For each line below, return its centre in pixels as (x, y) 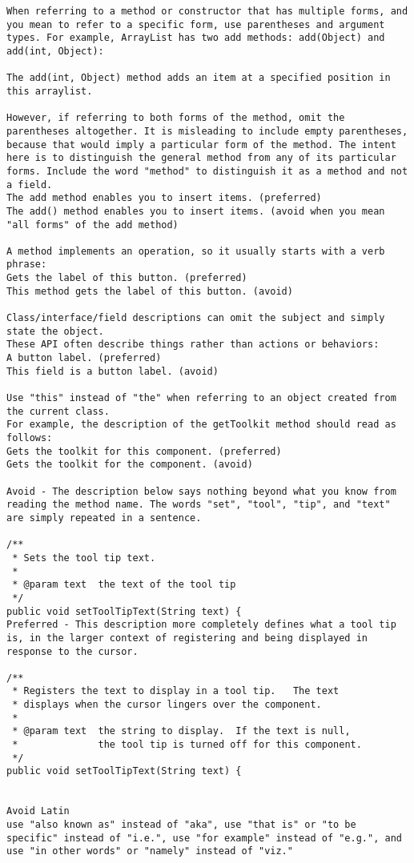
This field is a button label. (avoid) (113, 371)
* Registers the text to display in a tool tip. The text (176, 691)
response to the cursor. (72, 651)
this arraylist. (50, 91)
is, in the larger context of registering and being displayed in (187, 638)
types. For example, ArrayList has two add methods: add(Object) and (196, 38)
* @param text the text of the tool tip (124, 585)
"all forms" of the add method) (92, 225)
